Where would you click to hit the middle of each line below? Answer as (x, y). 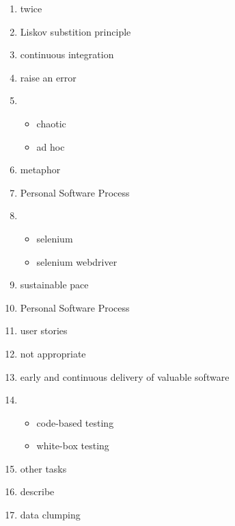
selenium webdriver (77, 261)
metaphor (40, 170)
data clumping (50, 515)
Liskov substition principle (75, 31)
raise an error (48, 77)
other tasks (43, 468)
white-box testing (73, 446)
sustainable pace (54, 285)
